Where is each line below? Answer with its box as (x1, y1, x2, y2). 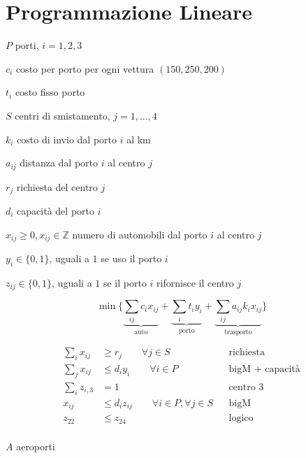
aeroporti (16, 438, 55, 453)
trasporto (224, 328, 252, 336)
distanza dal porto (20, 155, 99, 170)
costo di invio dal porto (17, 131, 117, 146)
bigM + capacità (228, 364, 300, 374)
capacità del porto (17, 203, 94, 217)
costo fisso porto (15, 85, 85, 99)
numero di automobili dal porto (72, 227, 207, 241)
